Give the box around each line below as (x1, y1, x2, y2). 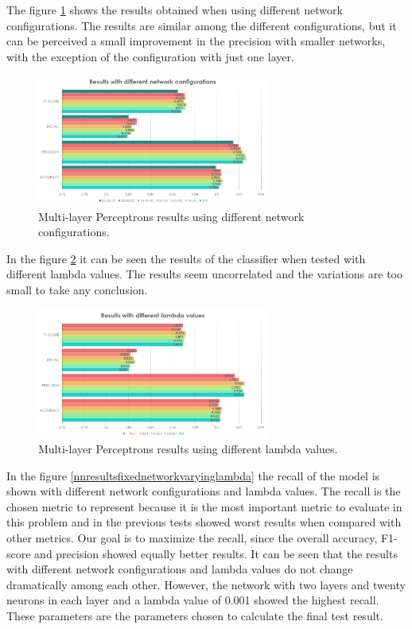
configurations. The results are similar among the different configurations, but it (6, 17, 397, 33)
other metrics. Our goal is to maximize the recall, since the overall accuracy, (6, 530, 378, 546)
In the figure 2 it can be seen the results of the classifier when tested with (6, 250, 366, 266)
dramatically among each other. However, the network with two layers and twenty (6, 576, 406, 592)
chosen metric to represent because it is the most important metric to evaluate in (6, 498, 402, 514)
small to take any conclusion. (6, 281, 148, 297)
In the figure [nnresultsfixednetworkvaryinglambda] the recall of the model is (6, 467, 380, 483)
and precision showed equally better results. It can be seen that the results (34, 545, 398, 561)
